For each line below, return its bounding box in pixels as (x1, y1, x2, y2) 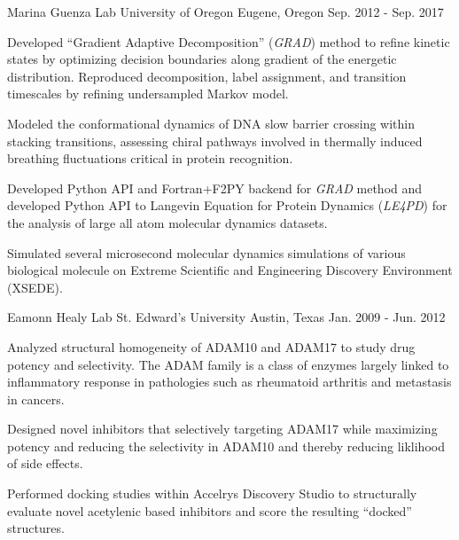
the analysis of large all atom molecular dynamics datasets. (7, 213, 328, 231)
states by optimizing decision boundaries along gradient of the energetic (7, 50, 397, 68)
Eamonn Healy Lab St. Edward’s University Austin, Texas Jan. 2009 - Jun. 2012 (7, 308, 446, 326)
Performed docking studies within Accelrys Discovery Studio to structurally (7, 484, 417, 503)
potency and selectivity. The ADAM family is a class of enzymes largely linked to (7, 355, 449, 373)
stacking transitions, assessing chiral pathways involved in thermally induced (7, 131, 423, 150)
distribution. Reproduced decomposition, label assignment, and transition (7, 67, 407, 85)
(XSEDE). (7, 278, 63, 296)
